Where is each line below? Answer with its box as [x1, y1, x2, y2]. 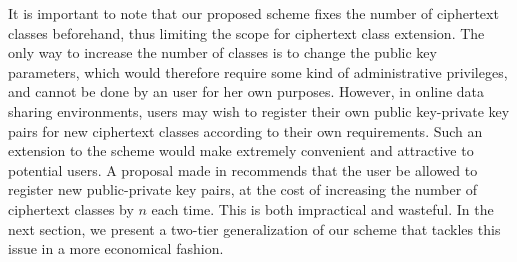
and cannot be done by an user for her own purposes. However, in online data [8, 81, 485, 102]
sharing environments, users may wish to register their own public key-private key [8, 100, 510, 121]
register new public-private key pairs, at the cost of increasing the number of [8, 179, 478, 200]
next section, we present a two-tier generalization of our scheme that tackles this [8, 218, 501, 239]
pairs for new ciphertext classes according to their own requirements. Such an [8, 120, 483, 141]
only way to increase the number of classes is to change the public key [8, 42, 437, 63]
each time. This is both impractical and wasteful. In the [151, 198, 494, 219]
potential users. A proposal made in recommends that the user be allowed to [8, 159, 478, 180]
